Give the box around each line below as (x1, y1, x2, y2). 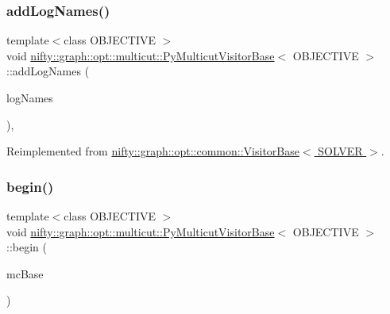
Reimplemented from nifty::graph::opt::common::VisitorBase (6, 143, 299, 159)
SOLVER (318, 143, 363, 159)
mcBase (6, 265, 44, 281)
